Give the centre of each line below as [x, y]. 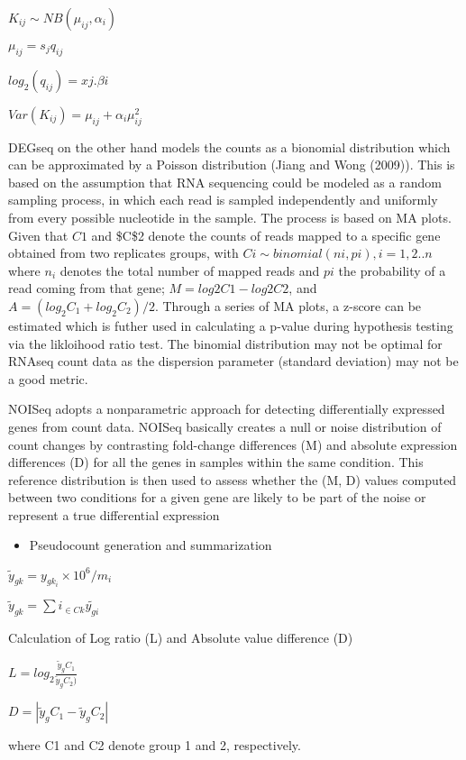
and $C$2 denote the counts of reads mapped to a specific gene [266, 235]
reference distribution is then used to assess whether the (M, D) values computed [233, 479]
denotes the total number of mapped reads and [190, 270]
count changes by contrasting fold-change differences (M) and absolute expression [233, 444]
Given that [38, 235]
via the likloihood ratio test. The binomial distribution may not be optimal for [225, 343]
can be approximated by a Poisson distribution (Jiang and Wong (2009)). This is [232, 165]
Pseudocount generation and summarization [151, 545]
